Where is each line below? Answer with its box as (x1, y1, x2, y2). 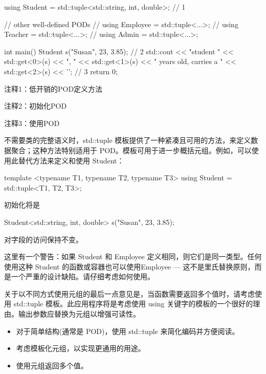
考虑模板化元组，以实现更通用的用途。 (16, 343, 145, 354)
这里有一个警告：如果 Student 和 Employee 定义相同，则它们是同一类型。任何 (4, 251, 262, 262)
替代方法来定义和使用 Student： (18, 155, 124, 165)
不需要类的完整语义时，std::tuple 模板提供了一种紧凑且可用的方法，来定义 (4, 135, 251, 146)
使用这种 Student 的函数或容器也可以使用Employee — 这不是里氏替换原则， (4, 261, 255, 272)
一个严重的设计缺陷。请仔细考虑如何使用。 (11, 271, 154, 282)
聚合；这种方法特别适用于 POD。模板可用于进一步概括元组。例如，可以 (11, 144, 252, 155)
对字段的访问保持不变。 (4, 234, 83, 244)
